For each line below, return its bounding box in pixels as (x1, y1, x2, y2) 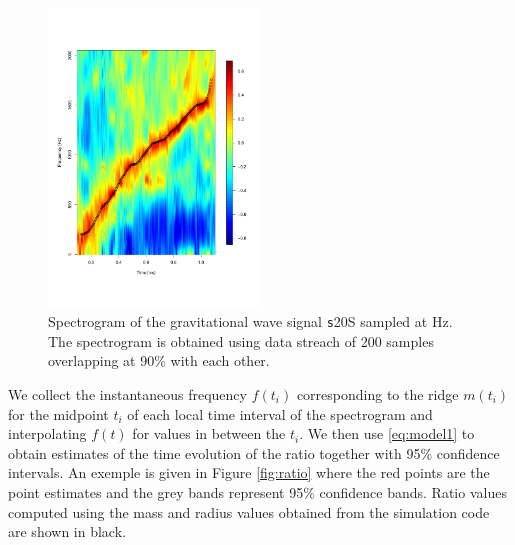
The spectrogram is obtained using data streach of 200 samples (48, 330, 434, 351)
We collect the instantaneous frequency (8, 383, 247, 404)
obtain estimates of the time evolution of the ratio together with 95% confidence (8, 442, 500, 463)
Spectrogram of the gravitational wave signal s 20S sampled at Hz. (48, 311, 453, 332)
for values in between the (132, 423, 286, 444)
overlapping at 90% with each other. (48, 350, 270, 371)
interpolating (8, 423, 87, 444)
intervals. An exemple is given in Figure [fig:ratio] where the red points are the (8, 462, 490, 483)
